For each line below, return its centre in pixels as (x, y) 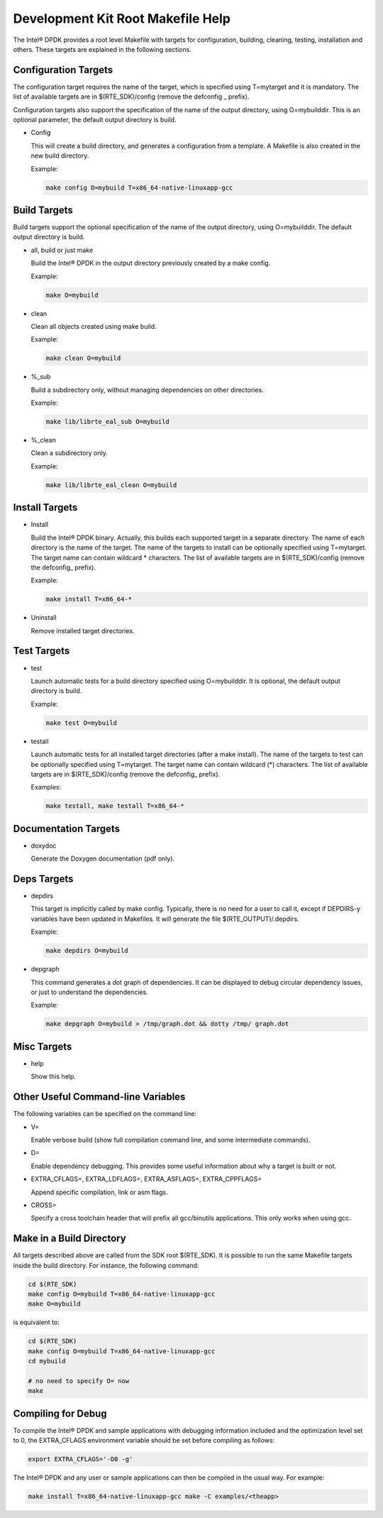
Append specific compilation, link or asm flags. (99, 1192)
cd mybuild (47, 1361)
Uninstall (44, 618)
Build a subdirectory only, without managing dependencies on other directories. (147, 390)
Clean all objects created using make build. (94, 326)
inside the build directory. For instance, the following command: (106, 1265)
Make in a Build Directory (70, 1239)
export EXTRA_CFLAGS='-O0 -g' (81, 1459)
